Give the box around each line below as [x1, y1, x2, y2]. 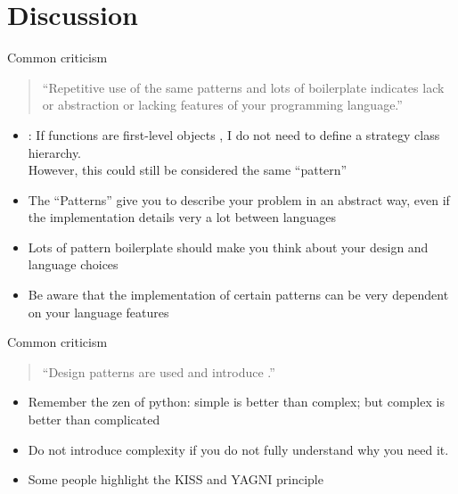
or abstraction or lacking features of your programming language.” [42, 95, 403, 114]
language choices [28, 255, 119, 274]
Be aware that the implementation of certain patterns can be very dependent [28, 285, 449, 304]
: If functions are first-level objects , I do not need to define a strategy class [28, 125, 440, 144]
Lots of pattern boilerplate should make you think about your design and [28, 237, 429, 256]
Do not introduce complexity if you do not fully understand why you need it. [28, 440, 449, 458]
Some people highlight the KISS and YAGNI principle [28, 470, 323, 489]
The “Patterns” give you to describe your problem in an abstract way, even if [28, 190, 450, 209]
